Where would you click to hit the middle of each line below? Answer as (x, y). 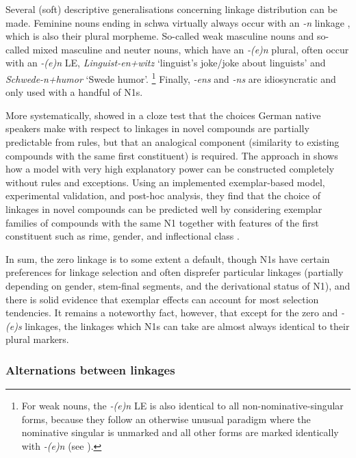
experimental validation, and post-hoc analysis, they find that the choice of (163, 195)
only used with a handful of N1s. (74, 92)
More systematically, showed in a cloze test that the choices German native (163, 115)
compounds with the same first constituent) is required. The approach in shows (172, 155)
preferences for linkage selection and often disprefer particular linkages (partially (175, 272)
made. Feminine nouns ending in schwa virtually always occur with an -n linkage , (178, 22)
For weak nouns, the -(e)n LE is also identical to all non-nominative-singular (182, 406)
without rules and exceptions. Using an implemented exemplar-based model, (165, 182)
